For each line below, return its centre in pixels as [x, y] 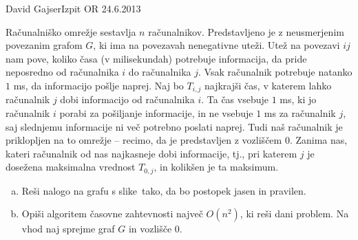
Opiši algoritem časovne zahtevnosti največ [112, 214]
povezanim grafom [44, 45]
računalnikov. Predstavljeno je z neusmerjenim [246, 31]
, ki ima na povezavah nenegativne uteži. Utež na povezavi [217, 45]
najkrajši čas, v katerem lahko [268, 85]
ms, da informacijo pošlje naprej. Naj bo [98, 85]
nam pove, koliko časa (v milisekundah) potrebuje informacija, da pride [156, 58]
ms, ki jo [298, 99]
